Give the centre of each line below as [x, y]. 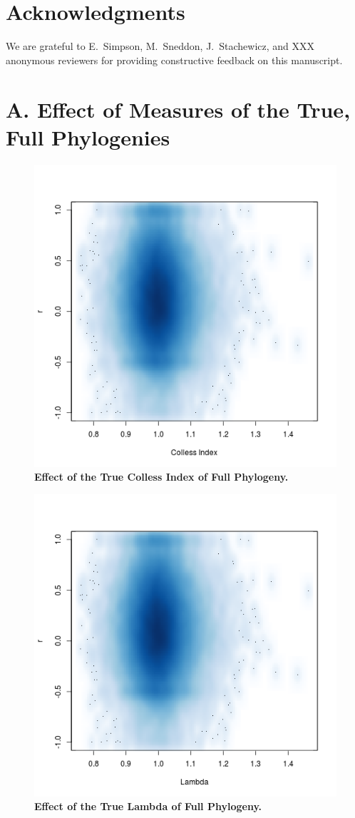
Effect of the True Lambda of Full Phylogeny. [148, 806]
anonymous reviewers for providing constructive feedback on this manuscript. [174, 60]
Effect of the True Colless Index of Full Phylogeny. [161, 477]
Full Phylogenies [88, 137]
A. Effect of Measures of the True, [178, 109]
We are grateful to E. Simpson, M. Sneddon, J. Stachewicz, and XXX [160, 46]
